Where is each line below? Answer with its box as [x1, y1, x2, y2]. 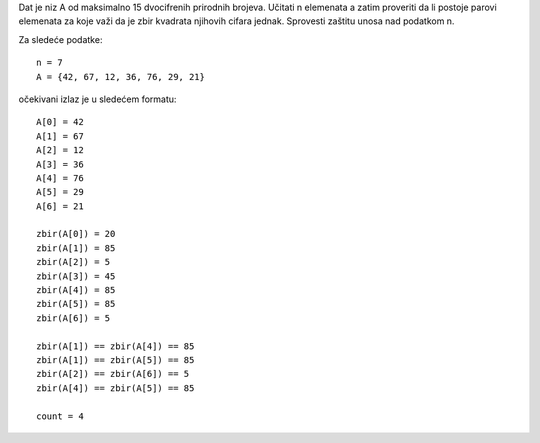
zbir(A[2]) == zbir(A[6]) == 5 [36, 368, 190, 380]
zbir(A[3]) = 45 [36, 270, 116, 282]
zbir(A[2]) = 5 [36, 256, 111, 268]
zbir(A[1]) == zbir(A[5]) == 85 [36, 354, 195, 365]
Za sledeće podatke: [18, 33, 103, 45]
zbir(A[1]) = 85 [36, 242, 116, 254]
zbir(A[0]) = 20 [36, 228, 116, 240]
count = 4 [36, 410, 84, 422]
